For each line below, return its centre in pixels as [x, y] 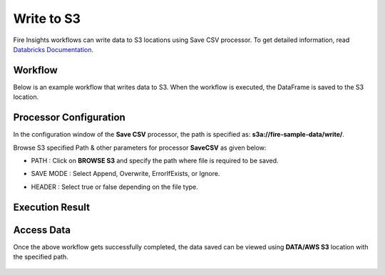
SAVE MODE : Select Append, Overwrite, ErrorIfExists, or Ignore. [125, 174]
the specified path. [41, 257]
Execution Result [52, 207]
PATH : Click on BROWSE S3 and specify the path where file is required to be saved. [155, 160]
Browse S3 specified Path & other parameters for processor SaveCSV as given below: [140, 147]
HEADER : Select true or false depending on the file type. [115, 187]
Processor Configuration [70, 118]
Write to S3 [47, 19]
